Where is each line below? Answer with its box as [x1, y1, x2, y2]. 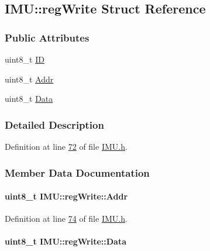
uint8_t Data [5, 92, 53, 105]
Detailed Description [5, 117, 104, 132]
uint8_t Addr [5, 73, 54, 85]
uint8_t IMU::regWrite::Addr [5, 190, 128, 202]
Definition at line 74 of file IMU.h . [5, 212, 128, 225]
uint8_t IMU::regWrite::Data [5, 235, 127, 247]
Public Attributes [5, 30, 89, 44]
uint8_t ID [5, 53, 44, 65]
